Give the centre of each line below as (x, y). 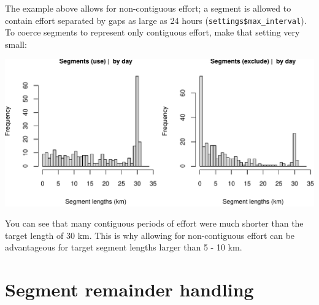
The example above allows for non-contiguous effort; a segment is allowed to (148, 8)
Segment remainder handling (129, 289)
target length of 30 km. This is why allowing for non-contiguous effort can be (150, 235)
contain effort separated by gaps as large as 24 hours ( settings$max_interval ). (156, 20)
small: (16, 44)
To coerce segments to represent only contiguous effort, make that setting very (152, 32)
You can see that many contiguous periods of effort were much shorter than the (154, 223)
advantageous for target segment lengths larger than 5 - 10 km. (124, 247)
